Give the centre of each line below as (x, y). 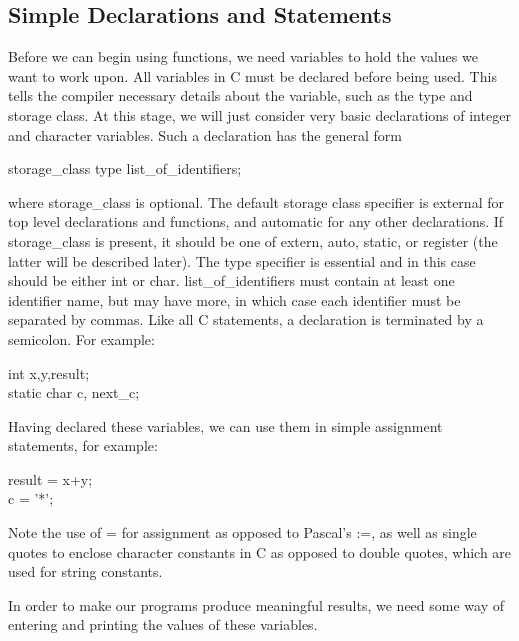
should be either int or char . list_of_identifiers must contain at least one (231, 280)
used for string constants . (85, 571)
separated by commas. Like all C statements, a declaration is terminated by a (246, 319)
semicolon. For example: (81, 338)
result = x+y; (50, 478)
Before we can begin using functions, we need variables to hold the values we (243, 56)
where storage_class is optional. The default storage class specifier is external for (256, 201)
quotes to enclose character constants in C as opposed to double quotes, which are (260, 551)
